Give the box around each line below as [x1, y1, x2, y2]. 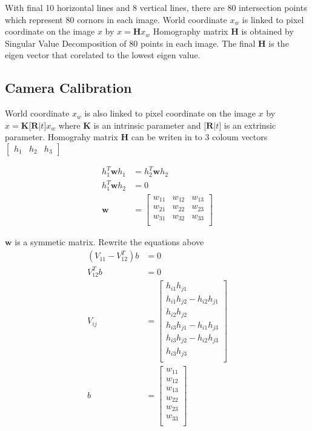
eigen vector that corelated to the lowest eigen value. [5, 49, 201, 61]
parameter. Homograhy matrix [5, 131, 118, 143]
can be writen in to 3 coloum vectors [131, 131, 268, 143]
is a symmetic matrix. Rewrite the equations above [15, 236, 204, 248]
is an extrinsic [224, 118, 276, 131]
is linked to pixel [242, 13, 304, 25]
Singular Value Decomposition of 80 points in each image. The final [5, 36, 256, 49]
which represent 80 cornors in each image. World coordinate [5, 13, 227, 25]
